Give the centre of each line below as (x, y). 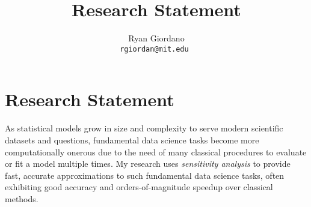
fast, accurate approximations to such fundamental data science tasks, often (145, 175)
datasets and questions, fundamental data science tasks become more (132, 139)
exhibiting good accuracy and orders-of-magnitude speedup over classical (139, 187)
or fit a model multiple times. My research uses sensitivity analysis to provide (148, 163)
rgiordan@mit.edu (154, 49)
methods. (22, 198)
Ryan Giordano (156, 38)
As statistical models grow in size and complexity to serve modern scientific (144, 128)
